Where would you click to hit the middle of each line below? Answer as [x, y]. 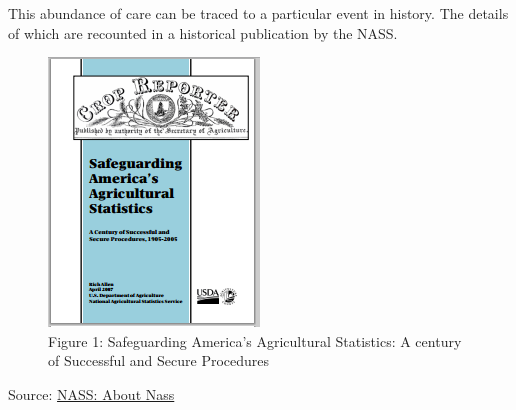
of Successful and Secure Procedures [159, 360]
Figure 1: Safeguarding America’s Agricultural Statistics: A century [255, 340]
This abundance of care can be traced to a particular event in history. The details [258, 13]
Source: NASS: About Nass [91, 393]
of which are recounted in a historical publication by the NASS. [203, 32]
